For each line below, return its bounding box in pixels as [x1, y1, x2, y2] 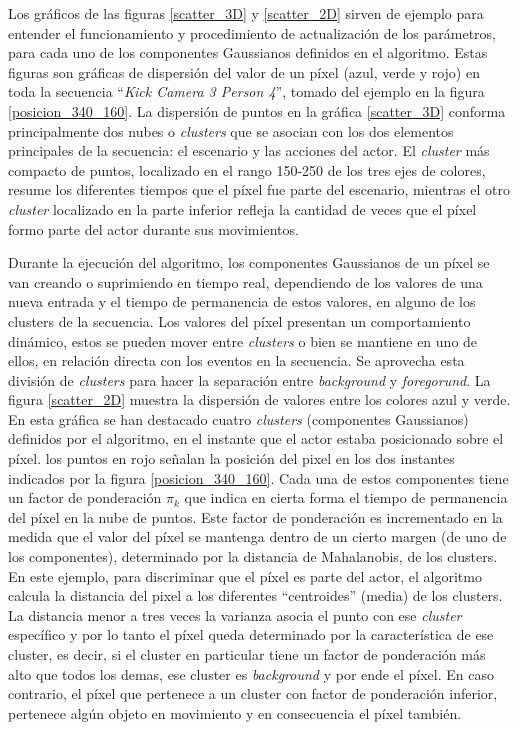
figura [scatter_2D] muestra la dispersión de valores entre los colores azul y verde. [8, 389, 511, 410]
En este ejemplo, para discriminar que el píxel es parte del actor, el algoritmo [8, 565, 482, 586]
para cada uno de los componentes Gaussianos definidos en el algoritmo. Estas [8, 42, 488, 63]
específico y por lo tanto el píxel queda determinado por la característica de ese [8, 624, 494, 645]
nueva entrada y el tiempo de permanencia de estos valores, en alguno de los [8, 291, 476, 312]
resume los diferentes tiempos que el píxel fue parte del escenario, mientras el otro [8, 179, 510, 200]
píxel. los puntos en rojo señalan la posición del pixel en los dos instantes [8, 448, 455, 469]
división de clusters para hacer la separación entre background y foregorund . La [8, 369, 491, 390]
